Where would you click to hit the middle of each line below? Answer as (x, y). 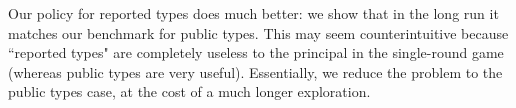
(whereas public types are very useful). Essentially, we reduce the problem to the (255, 71)
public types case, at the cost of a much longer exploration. (189, 91)
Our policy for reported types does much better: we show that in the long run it (253, 13)
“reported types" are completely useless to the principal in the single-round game (256, 52)
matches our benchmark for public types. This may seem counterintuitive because (258, 32)
